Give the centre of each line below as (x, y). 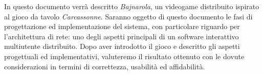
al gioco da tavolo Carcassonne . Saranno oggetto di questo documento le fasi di (128, 16)
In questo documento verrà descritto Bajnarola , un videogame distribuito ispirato (132, 6)
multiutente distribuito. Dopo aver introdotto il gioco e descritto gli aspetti (122, 46)
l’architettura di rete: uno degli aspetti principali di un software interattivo (122, 36)
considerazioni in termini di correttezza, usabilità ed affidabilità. (105, 66)
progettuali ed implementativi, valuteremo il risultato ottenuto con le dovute (124, 56)
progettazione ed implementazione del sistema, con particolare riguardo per (122, 26)
